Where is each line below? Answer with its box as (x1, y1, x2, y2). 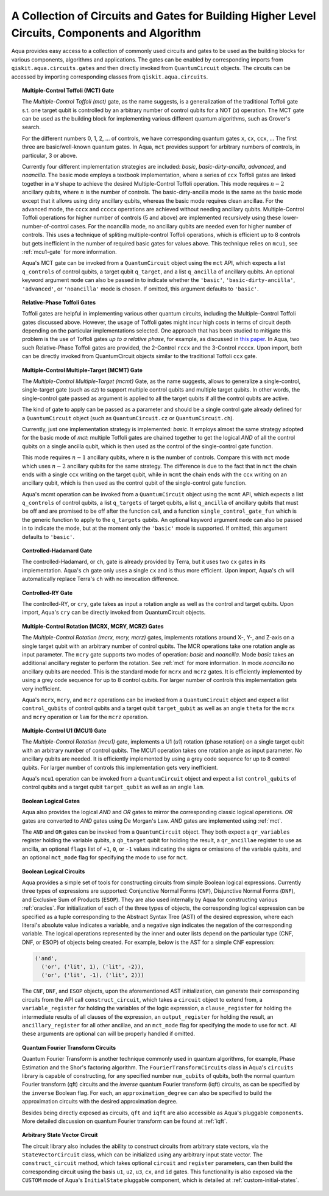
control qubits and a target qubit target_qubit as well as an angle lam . (22, 783, 205, 791)
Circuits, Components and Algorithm (11, 26, 201, 40)
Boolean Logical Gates (22, 797, 80, 804)
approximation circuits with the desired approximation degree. (22, 1098, 178, 1105)
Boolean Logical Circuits (22, 868, 85, 875)
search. (22, 124, 41, 131)
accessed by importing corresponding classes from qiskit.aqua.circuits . (11, 73, 208, 80)
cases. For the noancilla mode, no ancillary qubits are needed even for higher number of (70, 222, 292, 230)
